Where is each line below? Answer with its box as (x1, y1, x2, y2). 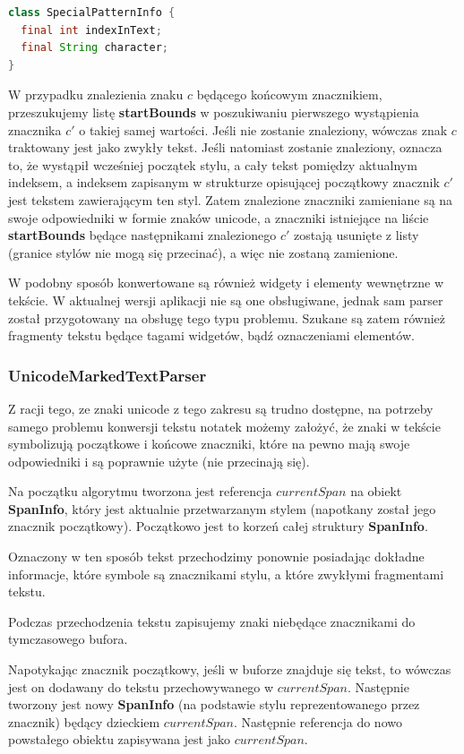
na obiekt (350, 482, 402, 501)
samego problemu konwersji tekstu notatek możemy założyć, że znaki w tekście (8, 416, 441, 435)
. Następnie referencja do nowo (234, 712, 402, 731)
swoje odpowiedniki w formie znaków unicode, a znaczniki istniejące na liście (8, 208, 429, 227)
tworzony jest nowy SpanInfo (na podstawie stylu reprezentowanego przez (8, 695, 420, 714)
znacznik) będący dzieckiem (8, 712, 160, 731)
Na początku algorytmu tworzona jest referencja (8, 482, 272, 501)
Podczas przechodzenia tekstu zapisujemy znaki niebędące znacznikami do (8, 612, 416, 630)
